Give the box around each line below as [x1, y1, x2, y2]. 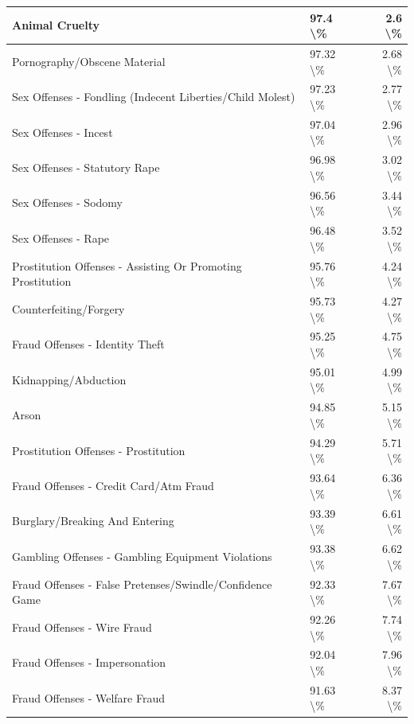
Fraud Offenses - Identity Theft [12, 336, 165, 352]
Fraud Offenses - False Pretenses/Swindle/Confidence [12, 575, 272, 592]
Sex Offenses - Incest [12, 123, 113, 140]
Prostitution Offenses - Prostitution [12, 442, 186, 458]
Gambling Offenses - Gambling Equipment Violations [12, 547, 272, 564]
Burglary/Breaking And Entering [12, 512, 174, 529]
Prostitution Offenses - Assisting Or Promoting [12, 257, 242, 274]
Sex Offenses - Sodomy [12, 194, 123, 211]
